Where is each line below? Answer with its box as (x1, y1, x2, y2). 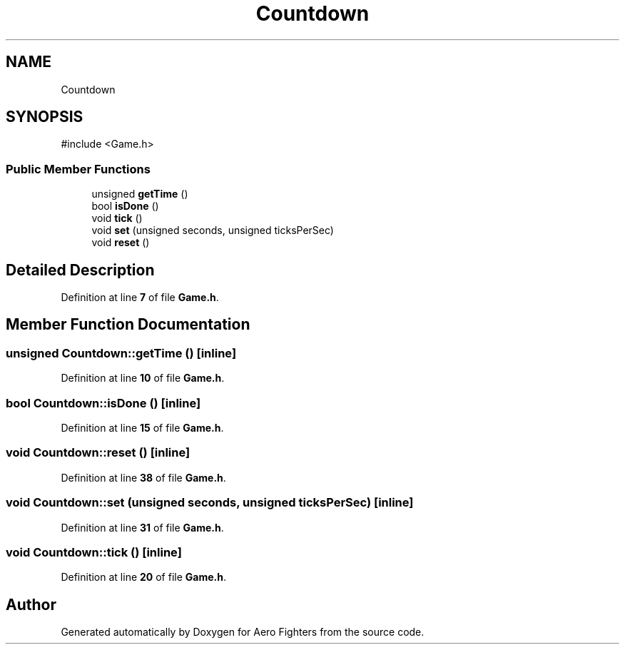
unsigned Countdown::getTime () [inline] (6, 345, 237, 360)
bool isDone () (91, 200, 159, 213)
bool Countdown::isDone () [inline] (6, 395, 201, 410)
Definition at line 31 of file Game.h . (61, 521, 224, 534)
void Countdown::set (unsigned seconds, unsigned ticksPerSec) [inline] (6, 495, 414, 510)
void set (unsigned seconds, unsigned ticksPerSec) (91, 224, 334, 237)
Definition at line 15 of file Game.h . (61, 422, 224, 434)
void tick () (91, 212, 143, 225)
